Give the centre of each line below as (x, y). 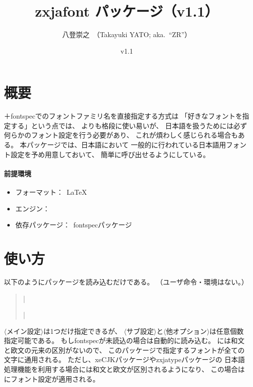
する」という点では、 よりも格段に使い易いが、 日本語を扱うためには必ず (129, 125)
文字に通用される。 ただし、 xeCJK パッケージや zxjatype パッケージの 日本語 (125, 359)
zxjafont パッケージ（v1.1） (127, 11)
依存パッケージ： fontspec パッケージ (74, 225)
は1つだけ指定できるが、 (82, 331)
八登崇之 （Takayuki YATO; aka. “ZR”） (127, 34)
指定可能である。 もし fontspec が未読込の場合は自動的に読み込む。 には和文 (124, 340)
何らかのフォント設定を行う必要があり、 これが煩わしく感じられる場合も (121, 135)
